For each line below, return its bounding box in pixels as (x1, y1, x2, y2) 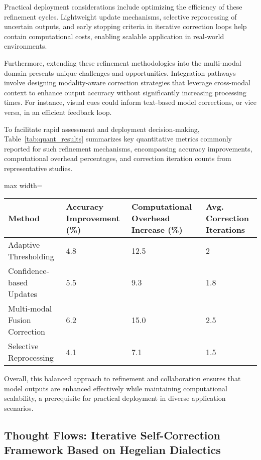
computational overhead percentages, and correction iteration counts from (4, 153, 231, 164)
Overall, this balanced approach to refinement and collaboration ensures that (4, 373, 241, 384)
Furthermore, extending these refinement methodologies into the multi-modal (4, 57, 241, 68)
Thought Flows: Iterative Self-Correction (4, 427, 220, 442)
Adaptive (8, 239, 40, 251)
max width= (4, 180, 43, 190)
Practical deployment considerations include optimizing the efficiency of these (4, 2, 242, 12)
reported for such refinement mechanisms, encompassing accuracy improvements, (4, 143, 252, 154)
